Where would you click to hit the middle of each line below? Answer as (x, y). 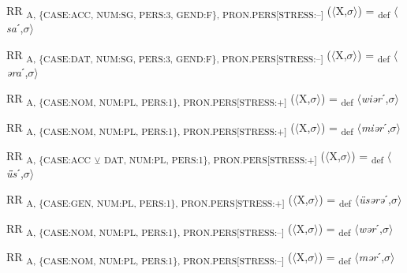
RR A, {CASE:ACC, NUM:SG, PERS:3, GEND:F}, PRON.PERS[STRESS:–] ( (169, 11)
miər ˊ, (375, 127)
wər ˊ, (370, 228)
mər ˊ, (372, 256)
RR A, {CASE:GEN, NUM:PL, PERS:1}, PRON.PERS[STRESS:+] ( (149, 200)
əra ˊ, (17, 71)
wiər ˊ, (375, 98)
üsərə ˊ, (375, 199)
